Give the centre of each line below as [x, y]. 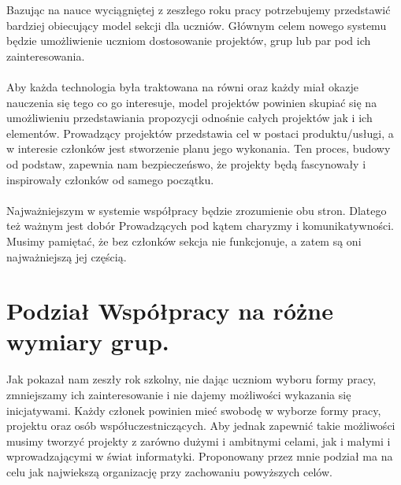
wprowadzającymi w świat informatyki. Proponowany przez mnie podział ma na [200, 456]
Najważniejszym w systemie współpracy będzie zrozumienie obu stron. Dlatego [197, 210]
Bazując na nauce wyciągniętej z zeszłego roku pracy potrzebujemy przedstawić [199, 9]
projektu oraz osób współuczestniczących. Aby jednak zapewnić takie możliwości [201, 426]
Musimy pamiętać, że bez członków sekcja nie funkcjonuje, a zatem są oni [184, 241]
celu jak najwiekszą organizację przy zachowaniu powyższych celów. [169, 471]
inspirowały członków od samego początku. [110, 179]
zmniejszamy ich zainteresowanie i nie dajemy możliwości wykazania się [179, 394]
